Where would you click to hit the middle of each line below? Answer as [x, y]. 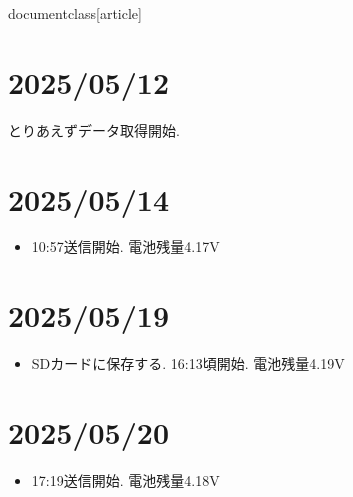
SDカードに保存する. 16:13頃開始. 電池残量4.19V [188, 363]
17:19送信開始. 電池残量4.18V [125, 479]
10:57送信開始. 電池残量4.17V [125, 246]
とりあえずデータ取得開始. [94, 129]
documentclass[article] [75, 13]
